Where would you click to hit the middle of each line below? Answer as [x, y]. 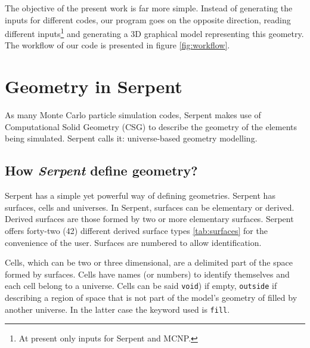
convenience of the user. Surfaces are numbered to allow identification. [133, 242]
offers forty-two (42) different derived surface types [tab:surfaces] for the [136, 230]
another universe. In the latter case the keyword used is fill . [117, 309]
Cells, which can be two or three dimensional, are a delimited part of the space [149, 262]
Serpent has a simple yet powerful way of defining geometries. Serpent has [140, 195]
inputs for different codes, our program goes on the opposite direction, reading [148, 19]
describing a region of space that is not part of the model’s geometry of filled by [151, 297]
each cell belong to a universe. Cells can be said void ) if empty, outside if [141, 286]
